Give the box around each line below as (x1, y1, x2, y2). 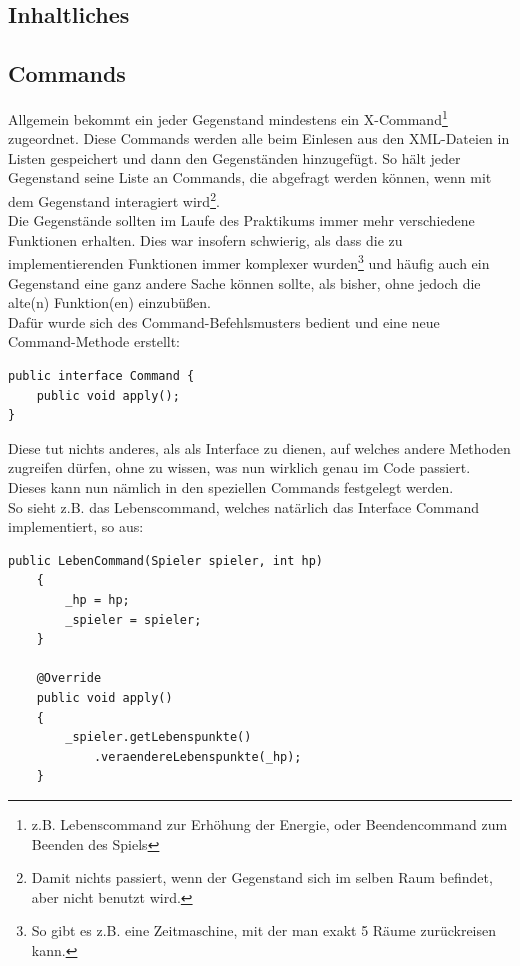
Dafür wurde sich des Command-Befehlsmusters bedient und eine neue (8, 311, 440, 332)
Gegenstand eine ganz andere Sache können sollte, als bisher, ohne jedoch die (8, 272, 481, 293)
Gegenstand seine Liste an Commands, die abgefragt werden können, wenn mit (8, 167, 492, 188)
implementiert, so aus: (8, 516, 144, 537)
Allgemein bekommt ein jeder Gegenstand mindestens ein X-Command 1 (8, 105, 448, 129)
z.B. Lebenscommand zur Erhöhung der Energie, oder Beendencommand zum (31, 813, 508, 834)
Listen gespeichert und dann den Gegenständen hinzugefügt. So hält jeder (8, 147, 461, 168)
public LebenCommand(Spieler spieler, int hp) (8, 553, 323, 568)
